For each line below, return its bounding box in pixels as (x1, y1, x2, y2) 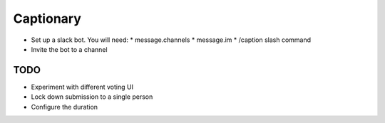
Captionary (13, 11, 82, 26)
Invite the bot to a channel (31, 45, 108, 53)
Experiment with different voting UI (31, 82, 133, 91)
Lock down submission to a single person (31, 92, 153, 101)
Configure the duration (31, 102, 98, 111)
